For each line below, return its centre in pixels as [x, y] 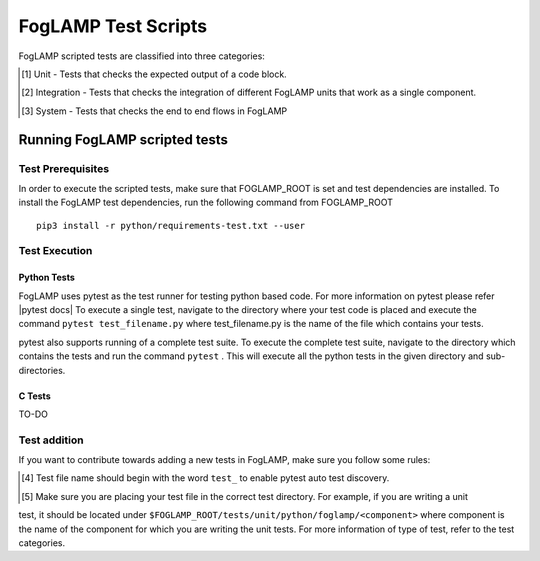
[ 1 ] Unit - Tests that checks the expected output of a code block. [154, 74]
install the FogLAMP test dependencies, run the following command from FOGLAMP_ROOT [206, 202]
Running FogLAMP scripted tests [123, 139]
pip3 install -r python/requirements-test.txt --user [170, 225]
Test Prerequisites [64, 168]
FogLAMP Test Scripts [113, 26]
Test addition [51, 440]
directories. [42, 370]
